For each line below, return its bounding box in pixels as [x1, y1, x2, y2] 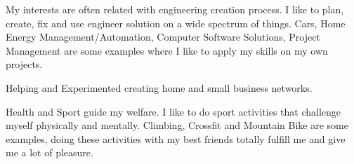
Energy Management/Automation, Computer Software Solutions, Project [6, 29, 320, 44]
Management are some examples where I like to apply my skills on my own [6, 43, 328, 57]
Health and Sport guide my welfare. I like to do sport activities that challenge [6, 104, 341, 118]
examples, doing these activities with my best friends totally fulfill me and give [6, 131, 346, 146]
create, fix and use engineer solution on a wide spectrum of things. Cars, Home [6, 15, 346, 30]
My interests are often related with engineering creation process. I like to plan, [6, 2, 344, 16]
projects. [6, 57, 43, 71]
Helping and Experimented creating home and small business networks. [6, 80, 313, 95]
